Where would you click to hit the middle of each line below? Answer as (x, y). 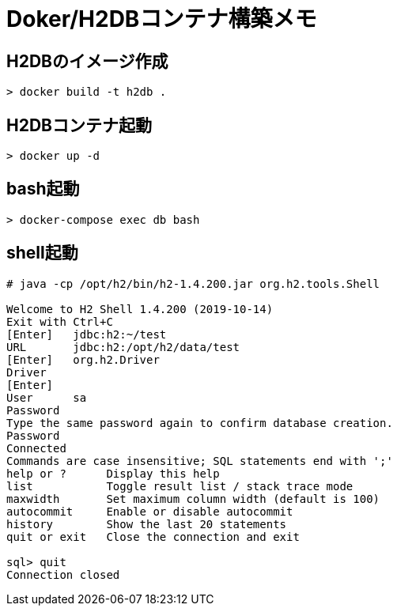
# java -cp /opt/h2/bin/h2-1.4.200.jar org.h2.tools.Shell (193, 283)
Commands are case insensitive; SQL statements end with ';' (200, 461)
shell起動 (42, 253)
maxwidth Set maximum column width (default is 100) (193, 499)
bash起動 (43, 189)
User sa (47, 397)
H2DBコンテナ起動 (79, 125)
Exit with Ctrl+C (60, 321)
